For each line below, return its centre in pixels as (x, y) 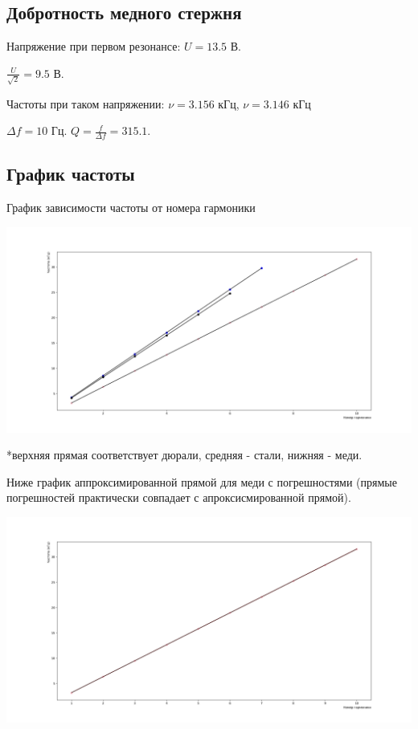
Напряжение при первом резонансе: (94, 46)
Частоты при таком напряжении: (86, 103)
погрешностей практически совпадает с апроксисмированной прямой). (179, 497)
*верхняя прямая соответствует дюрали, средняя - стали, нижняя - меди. (184, 455)
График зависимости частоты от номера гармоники (131, 208)
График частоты (71, 174)
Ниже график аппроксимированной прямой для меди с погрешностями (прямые (202, 481)
